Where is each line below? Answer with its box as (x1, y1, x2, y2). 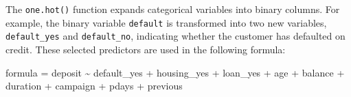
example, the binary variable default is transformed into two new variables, (5, 15, 327, 29)
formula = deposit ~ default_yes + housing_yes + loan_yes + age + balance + (5, 65, 345, 79)
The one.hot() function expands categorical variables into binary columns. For (5, 2, 340, 16)
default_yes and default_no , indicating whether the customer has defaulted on (5, 29, 346, 43)
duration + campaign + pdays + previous (5, 79, 183, 93)
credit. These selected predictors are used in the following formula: (5, 42, 286, 56)
